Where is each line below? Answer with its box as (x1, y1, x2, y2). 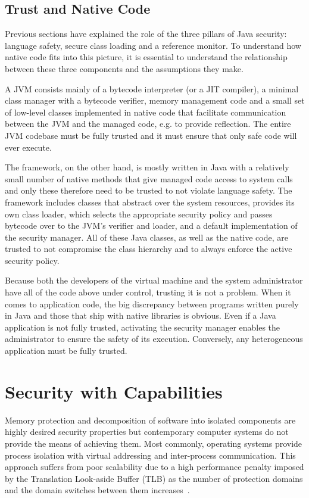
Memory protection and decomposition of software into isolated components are (5, 413, 296, 426)
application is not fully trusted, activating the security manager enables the (5, 320, 280, 333)
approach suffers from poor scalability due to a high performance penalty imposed (5, 460, 304, 473)
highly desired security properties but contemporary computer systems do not (5, 425, 289, 438)
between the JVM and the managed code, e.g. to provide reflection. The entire (5, 117, 291, 130)
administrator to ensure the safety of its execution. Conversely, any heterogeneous (5, 332, 303, 345)
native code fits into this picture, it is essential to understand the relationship (5, 51, 288, 63)
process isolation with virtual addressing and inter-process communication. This (5, 449, 296, 461)
